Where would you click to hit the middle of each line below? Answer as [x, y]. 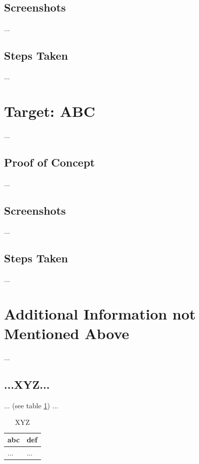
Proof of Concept [49, 162]
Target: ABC [50, 111]
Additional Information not [100, 313]
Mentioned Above [67, 333]
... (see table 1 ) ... [31, 405]
